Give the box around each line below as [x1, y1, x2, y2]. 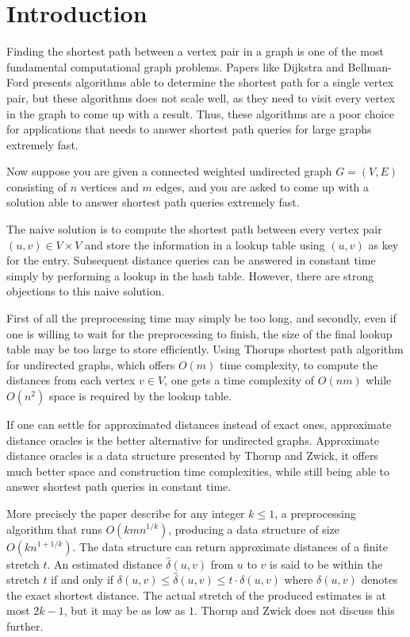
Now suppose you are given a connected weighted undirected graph [6, 163, 332, 180]
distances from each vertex [6, 372, 136, 388]
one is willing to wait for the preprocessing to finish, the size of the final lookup [6, 325, 393, 342]
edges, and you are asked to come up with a [155, 178, 370, 195]
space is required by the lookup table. [48, 388, 232, 403]
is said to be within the [270, 555, 383, 572]
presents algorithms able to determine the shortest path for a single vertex [32, 74, 394, 91]
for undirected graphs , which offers [6, 356, 175, 373]
